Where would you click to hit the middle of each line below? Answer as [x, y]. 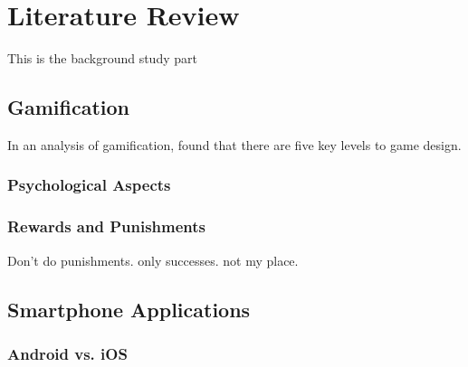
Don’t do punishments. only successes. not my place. [153, 260]
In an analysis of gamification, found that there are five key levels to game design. [234, 144]
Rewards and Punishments [107, 226]
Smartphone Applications [129, 309]
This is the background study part [102, 58]
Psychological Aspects [89, 185]
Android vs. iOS [67, 353]
